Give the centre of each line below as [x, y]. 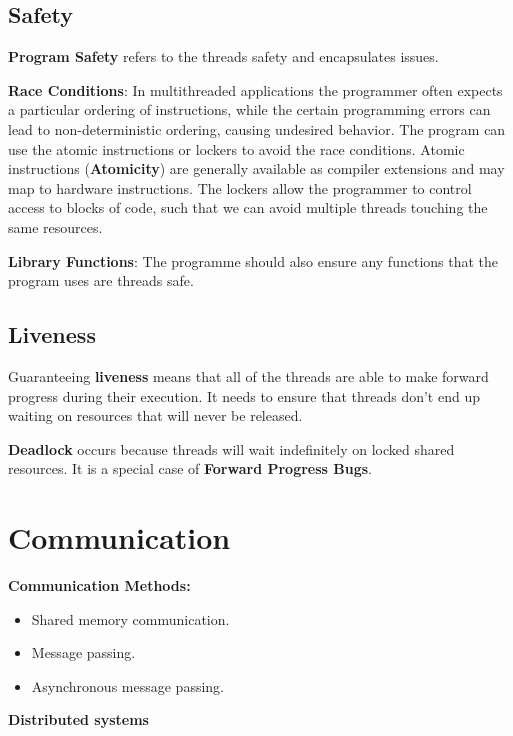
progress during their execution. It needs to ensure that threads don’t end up [244, 395]
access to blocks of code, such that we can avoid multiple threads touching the [248, 207]
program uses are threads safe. [101, 280]
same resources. [55, 226]
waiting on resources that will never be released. [155, 415]
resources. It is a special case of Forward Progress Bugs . [190, 468]
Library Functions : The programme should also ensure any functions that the [253, 260]
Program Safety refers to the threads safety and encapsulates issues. [223, 56]
